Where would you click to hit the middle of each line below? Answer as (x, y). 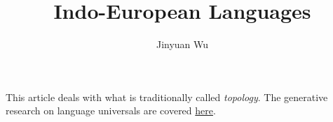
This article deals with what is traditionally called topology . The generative (167, 97)
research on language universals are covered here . (111, 110)
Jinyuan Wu (182, 44)
